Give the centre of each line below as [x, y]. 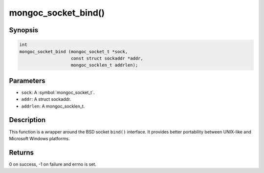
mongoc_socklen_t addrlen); [105, 65]
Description [27, 120]
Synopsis [24, 30]
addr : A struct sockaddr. [46, 99]
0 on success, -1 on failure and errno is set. [53, 164]
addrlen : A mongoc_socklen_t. [53, 106]
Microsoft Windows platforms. [39, 138]
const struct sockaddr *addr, [107, 58]
